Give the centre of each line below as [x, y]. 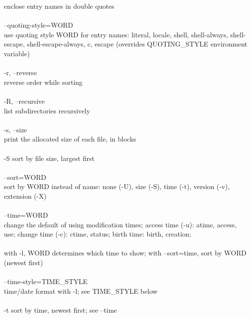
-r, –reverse [20, 72]
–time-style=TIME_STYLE [46, 281]
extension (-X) [25, 196]
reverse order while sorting [43, 82]
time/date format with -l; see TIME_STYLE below [81, 291]
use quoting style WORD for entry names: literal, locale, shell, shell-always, [116, 34]
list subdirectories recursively [47, 110]
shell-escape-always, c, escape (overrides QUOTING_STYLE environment [137, 44]
